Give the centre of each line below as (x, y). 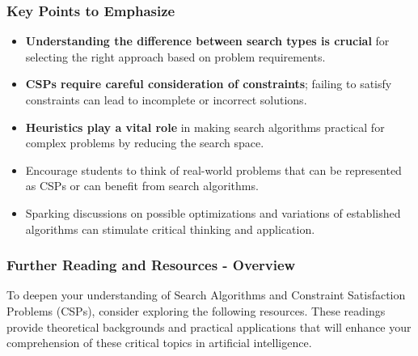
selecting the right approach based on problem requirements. (175, 56)
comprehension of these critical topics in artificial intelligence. (159, 343)
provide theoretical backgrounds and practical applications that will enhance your (209, 326)
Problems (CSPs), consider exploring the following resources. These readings (196, 310)
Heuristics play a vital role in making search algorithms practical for (205, 127)
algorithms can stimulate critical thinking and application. (170, 229)
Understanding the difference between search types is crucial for (207, 41)
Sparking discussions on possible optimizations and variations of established (213, 212)
